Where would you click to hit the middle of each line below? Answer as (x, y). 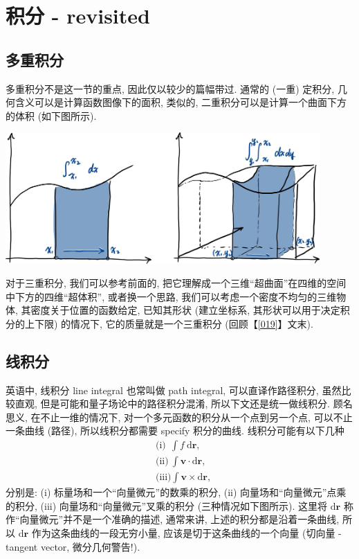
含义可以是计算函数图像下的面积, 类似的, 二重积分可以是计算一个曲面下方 (181, 102)
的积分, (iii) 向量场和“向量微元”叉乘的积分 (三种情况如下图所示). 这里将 (167, 505)
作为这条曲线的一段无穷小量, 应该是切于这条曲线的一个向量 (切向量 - (186, 532)
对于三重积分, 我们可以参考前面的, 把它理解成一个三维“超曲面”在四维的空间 (176, 283)
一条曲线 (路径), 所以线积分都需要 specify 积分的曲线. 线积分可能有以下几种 (175, 431)
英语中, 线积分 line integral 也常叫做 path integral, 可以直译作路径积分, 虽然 (174, 390)
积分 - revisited (78, 16)
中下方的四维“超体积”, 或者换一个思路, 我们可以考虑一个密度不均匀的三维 (171, 296)
